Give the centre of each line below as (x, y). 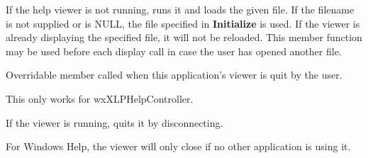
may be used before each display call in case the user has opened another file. (174, 51)
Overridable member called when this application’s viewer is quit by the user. (174, 75)
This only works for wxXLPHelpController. (100, 98)
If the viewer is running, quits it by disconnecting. (115, 122)
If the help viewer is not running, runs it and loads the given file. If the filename (180, 9)
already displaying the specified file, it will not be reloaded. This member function (184, 37)
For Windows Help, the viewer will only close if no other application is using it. (178, 146)
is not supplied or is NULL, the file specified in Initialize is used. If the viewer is (183, 23)
